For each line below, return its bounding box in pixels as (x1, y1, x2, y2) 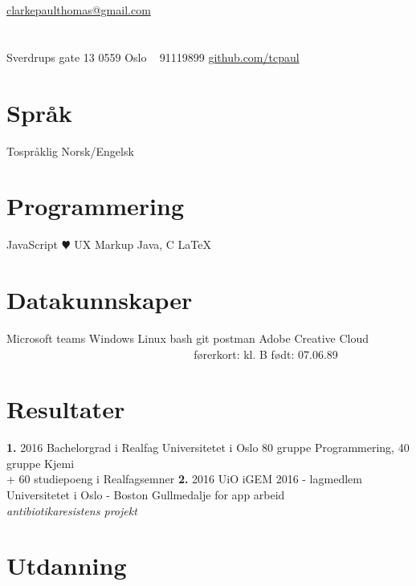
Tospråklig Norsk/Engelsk (6, 142, 134, 159)
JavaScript (6, 236, 59, 253)
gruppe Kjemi (6, 454, 75, 471)
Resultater (6, 393, 125, 425)
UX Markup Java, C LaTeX (74, 236, 212, 253)
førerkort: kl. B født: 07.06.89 (194, 345, 338, 362)
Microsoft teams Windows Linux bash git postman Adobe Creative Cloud (6, 329, 369, 346)
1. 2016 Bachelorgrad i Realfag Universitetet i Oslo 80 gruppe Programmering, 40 (6, 439, 410, 456)
